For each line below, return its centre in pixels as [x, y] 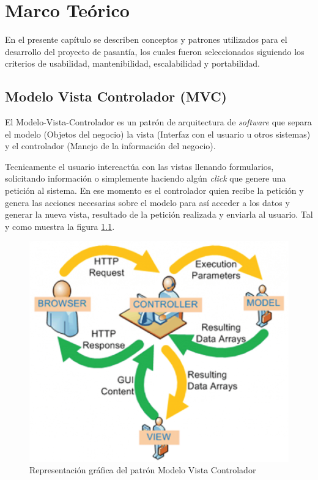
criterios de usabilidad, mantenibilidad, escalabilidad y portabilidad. [132, 63]
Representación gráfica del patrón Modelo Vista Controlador [143, 470]
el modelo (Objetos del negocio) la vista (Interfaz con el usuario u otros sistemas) [158, 134]
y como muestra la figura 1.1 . [60, 226]
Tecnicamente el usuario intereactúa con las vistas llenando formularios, [139, 166]
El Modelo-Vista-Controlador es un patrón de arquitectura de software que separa [158, 122]
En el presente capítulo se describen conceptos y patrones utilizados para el [146, 39]
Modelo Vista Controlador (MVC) [116, 96]
